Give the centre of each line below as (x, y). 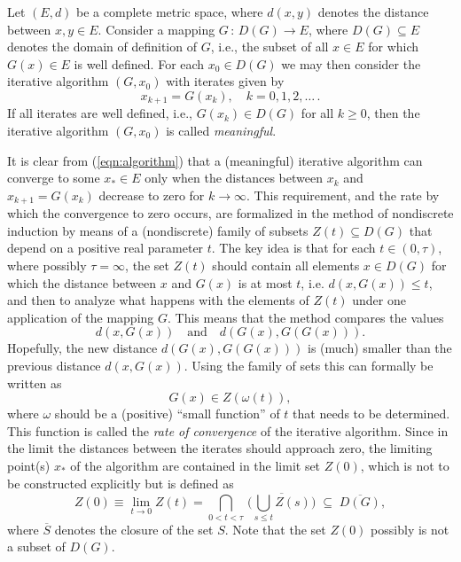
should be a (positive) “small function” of (167, 414)
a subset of (36, 546)
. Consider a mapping (156, 29)
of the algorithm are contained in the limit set (195, 465)
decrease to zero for (152, 195)
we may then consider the (351, 63)
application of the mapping (81, 317)
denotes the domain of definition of (102, 47)
